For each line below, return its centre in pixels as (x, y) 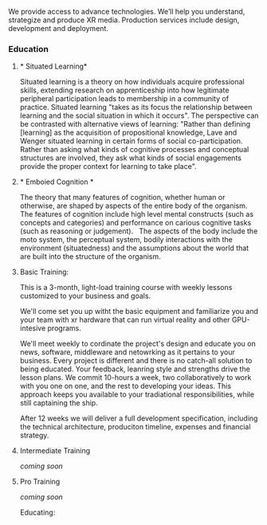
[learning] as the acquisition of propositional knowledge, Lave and (128, 133)
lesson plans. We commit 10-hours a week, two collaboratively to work (135, 378)
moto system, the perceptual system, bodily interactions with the (126, 240)
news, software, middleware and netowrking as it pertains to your (127, 352)
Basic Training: (44, 272)
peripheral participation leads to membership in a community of (124, 99)
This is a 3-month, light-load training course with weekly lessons (126, 288)
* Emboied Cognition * (57, 182)
